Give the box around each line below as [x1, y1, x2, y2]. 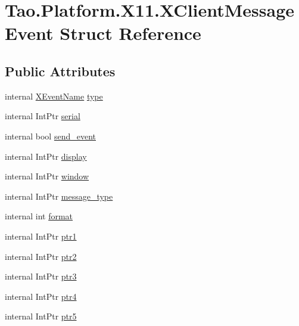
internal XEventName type [5, 89, 103, 102]
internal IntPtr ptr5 [5, 310, 77, 322]
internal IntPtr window [5, 170, 89, 182]
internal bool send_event [5, 129, 96, 142]
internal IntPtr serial [5, 110, 80, 122]
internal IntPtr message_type [5, 190, 113, 202]
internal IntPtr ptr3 [5, 270, 77, 282]
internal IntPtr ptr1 [5, 229, 77, 242]
